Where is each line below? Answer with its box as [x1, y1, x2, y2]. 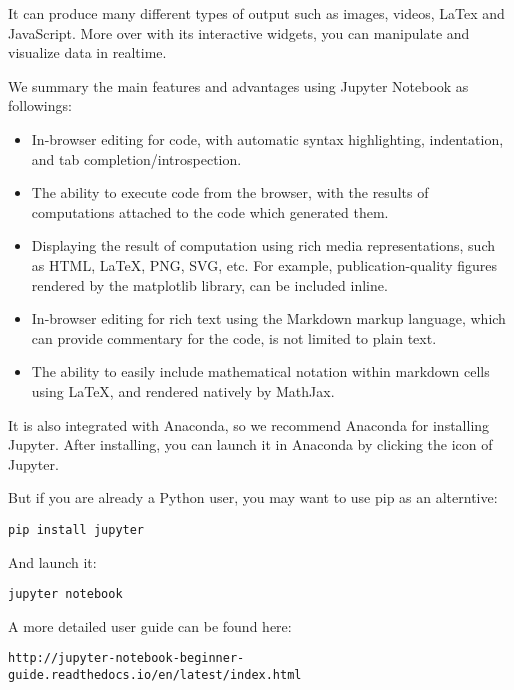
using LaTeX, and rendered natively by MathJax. [31, 380, 335, 401]
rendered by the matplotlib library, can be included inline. [31, 274, 388, 295]
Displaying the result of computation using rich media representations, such [31, 235, 496, 256]
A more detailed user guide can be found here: [8, 615, 292, 636]
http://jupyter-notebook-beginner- [8, 651, 245, 666]
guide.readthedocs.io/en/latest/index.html [8, 668, 302, 683]
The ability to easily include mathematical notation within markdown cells [31, 361, 490, 382]
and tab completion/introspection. [31, 148, 242, 169]
